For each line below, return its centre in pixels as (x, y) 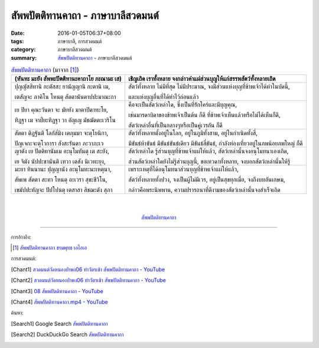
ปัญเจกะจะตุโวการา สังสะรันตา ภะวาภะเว (59, 144)
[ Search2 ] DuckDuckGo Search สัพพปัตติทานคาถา (67, 334)
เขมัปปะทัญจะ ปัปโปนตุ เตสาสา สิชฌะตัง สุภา (64, 190)
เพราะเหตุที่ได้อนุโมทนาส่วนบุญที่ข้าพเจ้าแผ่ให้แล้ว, (183, 170)
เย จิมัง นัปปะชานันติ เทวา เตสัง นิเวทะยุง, (60, 161)
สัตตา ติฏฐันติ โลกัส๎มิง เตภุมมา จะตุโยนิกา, (61, 133)
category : (23, 50)
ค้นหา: (17, 313)
